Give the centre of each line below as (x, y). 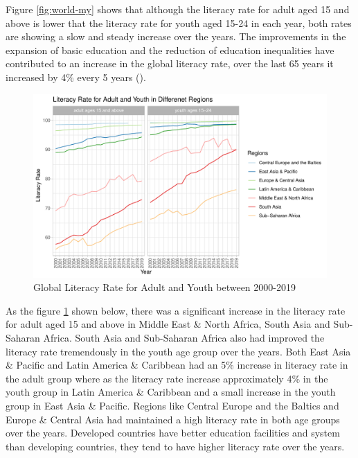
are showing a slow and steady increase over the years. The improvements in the (176, 36)
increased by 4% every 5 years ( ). (76, 77)
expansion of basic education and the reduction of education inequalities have (170, 50)
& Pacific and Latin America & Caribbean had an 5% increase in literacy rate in (177, 365)
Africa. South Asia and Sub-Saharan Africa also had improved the (184, 337)
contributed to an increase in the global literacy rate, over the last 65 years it (170, 63)
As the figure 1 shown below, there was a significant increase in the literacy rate (176, 310)
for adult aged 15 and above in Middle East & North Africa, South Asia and (168, 324)
